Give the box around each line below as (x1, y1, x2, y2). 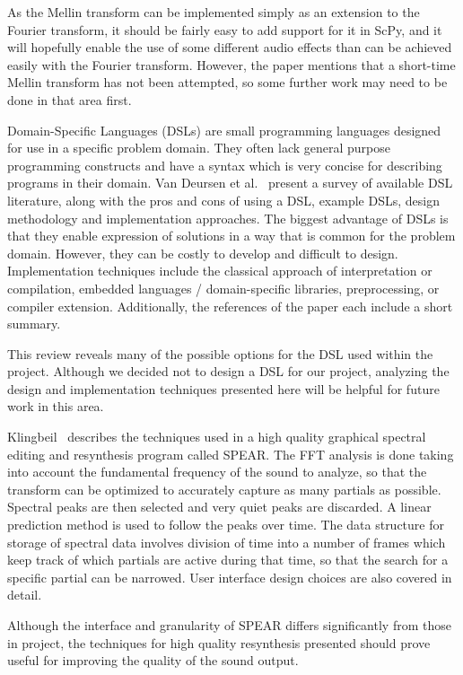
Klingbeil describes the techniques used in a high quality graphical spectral (7, 427, 426, 446)
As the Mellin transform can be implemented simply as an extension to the (7, 3, 420, 21)
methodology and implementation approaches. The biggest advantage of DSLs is (7, 208, 449, 227)
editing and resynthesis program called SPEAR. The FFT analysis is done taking (7, 444, 454, 463)
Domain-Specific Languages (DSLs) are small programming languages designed (7, 120, 441, 139)
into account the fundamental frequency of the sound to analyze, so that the (7, 462, 427, 481)
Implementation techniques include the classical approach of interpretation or (7, 261, 432, 280)
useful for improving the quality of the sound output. (7, 651, 299, 670)
